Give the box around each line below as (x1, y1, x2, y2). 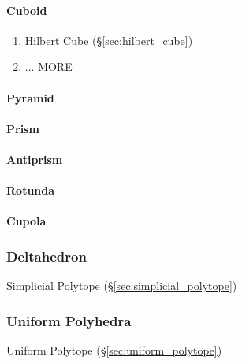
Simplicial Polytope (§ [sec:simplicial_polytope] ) (6, 277, 237, 294)
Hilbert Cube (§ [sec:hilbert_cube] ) (24, 32, 193, 48)
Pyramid (6, 89, 54, 106)
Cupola (6, 213, 47, 229)
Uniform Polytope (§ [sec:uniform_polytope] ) (6, 341, 222, 358)
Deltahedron (6, 246, 87, 266)
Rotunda (6, 182, 55, 199)
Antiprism (6, 150, 63, 167)
